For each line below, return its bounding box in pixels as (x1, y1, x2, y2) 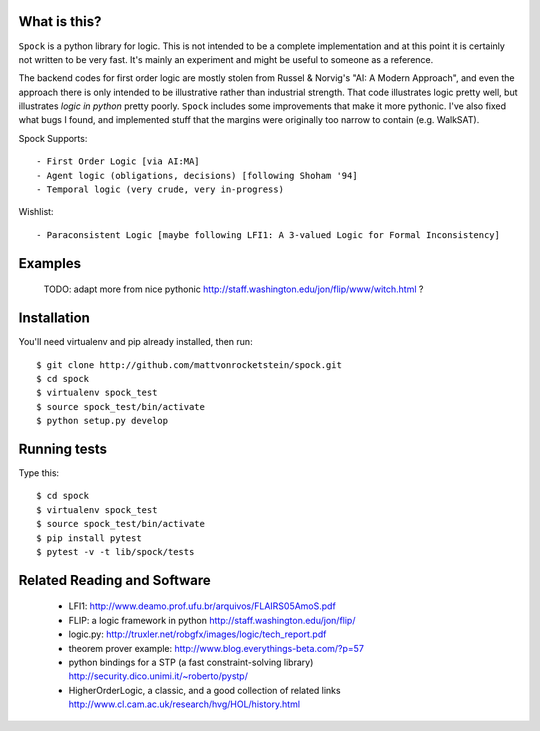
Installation (18, 310, 90, 327)
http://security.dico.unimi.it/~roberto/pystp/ (68, 670, 249, 682)
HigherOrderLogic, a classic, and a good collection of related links (68, 684, 341, 696)
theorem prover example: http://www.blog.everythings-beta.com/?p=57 (68, 642, 365, 654)
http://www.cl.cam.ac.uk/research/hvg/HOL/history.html (68, 698, 300, 710)
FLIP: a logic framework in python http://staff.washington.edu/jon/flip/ (68, 614, 356, 626)
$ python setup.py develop (36, 415, 169, 427)
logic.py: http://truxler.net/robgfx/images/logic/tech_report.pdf (68, 628, 327, 640)
